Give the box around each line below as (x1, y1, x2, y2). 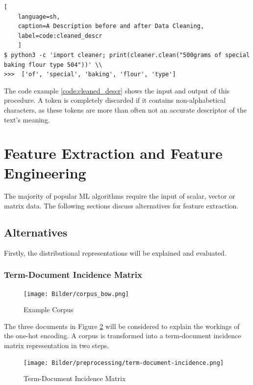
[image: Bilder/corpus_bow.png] (24, 290, 129, 297)
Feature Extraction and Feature (4, 143, 223, 163)
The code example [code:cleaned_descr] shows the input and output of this (4, 85, 230, 95)
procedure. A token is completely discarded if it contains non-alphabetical (4, 95, 226, 105)
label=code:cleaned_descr (18, 32, 102, 39)
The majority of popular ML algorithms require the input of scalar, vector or (4, 191, 235, 201)
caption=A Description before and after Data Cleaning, (18, 23, 204, 30)
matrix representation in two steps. (4, 340, 109, 351)
